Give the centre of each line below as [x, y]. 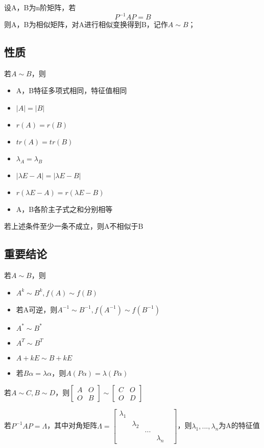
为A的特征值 [239, 425]
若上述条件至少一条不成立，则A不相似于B [74, 226]
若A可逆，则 [37, 309]
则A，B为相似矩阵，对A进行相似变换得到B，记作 [86, 24]
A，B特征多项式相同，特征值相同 [71, 90]
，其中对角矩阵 [72, 425]
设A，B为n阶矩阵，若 [40, 7]
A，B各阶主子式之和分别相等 [64, 209]
